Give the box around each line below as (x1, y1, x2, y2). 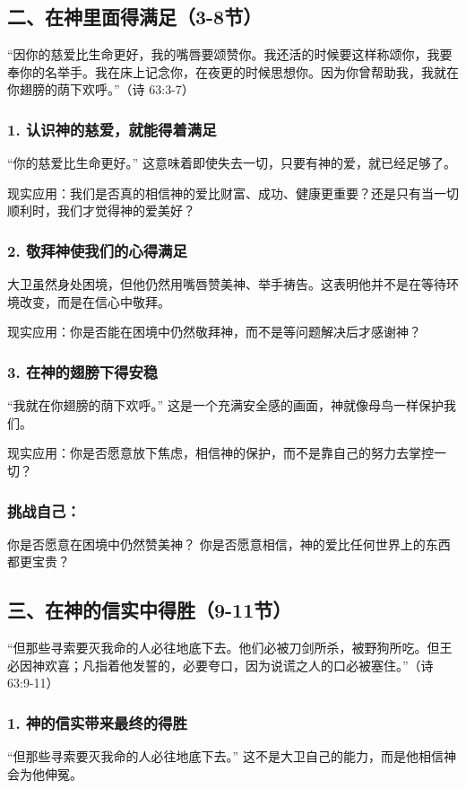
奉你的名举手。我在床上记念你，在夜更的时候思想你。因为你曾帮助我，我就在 (7, 62, 459, 81)
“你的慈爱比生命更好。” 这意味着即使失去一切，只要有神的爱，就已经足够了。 (7, 153, 456, 172)
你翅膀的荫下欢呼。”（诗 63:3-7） (7, 80, 194, 99)
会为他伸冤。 (7, 764, 82, 783)
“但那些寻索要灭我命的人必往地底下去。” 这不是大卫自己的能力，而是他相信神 (7, 747, 456, 766)
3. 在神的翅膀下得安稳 (7, 360, 159, 382)
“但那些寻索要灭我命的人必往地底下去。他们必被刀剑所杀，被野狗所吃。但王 (7, 638, 453, 657)
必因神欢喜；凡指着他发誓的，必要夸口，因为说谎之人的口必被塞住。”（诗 (7, 655, 434, 674)
